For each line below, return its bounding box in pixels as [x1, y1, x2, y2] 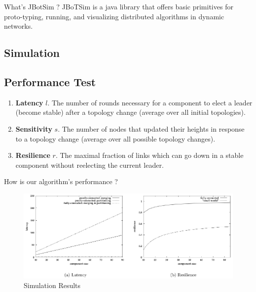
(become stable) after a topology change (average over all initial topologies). [15, 107, 246, 117]
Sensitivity [15, 123, 52, 134]
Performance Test [4, 74, 96, 89]
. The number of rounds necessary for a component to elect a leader [47, 97, 253, 107]
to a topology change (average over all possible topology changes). [15, 133, 216, 144]
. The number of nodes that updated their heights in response [58, 123, 245, 134]
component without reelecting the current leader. [15, 159, 164, 170]
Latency [15, 97, 43, 107]
